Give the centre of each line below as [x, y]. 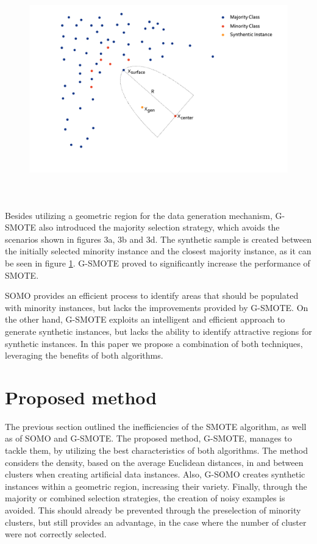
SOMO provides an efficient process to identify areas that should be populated [152, 295]
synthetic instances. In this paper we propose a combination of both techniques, [154, 343]
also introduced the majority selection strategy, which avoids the [159, 227]
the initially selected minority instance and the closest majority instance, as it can [158, 251]
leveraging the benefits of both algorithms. [84, 355]
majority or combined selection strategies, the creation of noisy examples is [145, 498]
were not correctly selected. [56, 534]
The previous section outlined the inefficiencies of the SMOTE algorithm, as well [156, 426]
